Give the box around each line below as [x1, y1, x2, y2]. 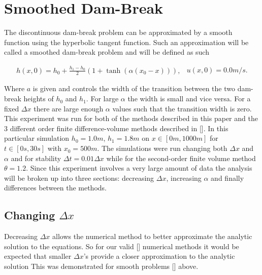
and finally [211, 172, 244, 183]
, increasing [166, 172, 202, 183]
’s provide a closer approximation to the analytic [83, 251, 235, 261]
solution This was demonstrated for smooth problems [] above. [4, 261, 199, 271]
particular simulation [4, 133, 70, 143]
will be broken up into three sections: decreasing [4, 172, 154, 183]
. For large [86, 93, 119, 104]
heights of [23, 93, 54, 104]
